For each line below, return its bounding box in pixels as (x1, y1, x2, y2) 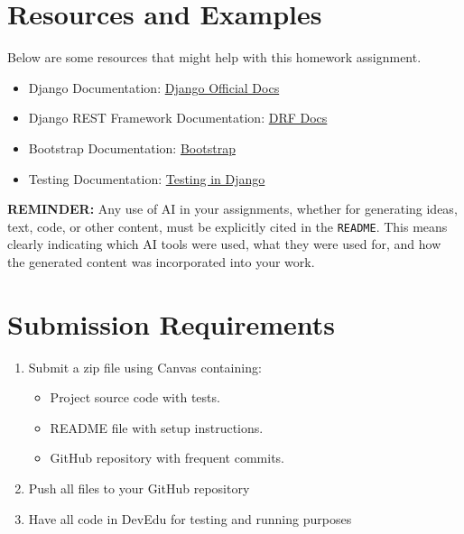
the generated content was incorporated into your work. (7, 252, 315, 271)
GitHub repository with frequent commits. (50, 448, 284, 467)
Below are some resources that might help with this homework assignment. (7, 48, 422, 67)
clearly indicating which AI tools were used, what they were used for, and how (7, 235, 441, 253)
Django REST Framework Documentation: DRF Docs (28, 108, 328, 127)
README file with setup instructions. (50, 418, 264, 437)
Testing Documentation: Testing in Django (28, 169, 265, 188)
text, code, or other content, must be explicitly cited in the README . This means (7, 216, 448, 235)
